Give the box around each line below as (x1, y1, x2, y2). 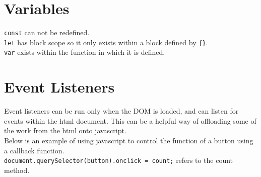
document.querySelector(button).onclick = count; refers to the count (4, 155, 233, 165)
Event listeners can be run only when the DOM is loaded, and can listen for (4, 106, 239, 116)
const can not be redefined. (4, 27, 90, 38)
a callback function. (4, 145, 64, 155)
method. (4, 164, 30, 175)
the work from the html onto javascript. (4, 125, 126, 136)
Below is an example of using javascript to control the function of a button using (4, 135, 253, 145)
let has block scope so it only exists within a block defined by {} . (4, 37, 208, 47)
